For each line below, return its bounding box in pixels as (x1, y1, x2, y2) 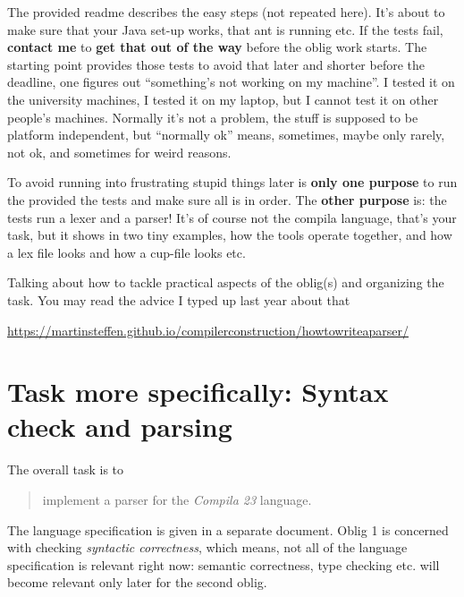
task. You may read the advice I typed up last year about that (7, 290, 350, 309)
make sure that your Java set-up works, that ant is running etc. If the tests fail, (7, 20, 443, 38)
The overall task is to (7, 460, 124, 479)
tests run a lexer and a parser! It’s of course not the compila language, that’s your (7, 208, 457, 226)
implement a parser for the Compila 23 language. (42, 490, 312, 508)
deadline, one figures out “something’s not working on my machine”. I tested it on (7, 72, 455, 91)
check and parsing (7, 408, 232, 445)
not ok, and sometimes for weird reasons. (7, 142, 232, 161)
